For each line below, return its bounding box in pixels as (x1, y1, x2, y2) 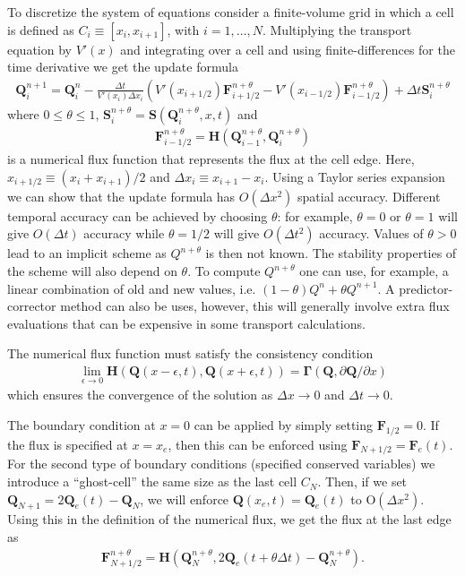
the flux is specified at (7, 434, 128, 453)
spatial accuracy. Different (297, 186, 441, 205)
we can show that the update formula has (7, 186, 236, 205)
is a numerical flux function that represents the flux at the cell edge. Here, (7, 150, 415, 168)
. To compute (187, 262, 261, 280)
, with (167, 20, 200, 39)
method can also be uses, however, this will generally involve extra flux (60, 297, 450, 315)
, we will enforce (140, 489, 229, 508)
